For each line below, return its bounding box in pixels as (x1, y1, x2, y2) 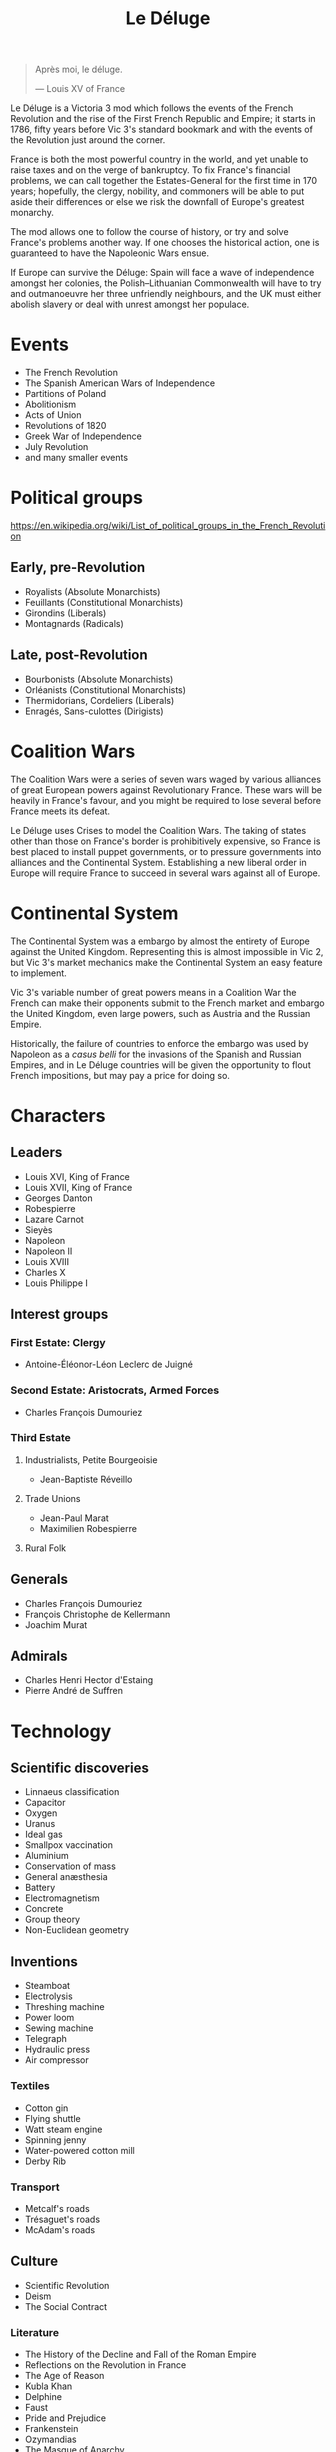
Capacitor (24, 1797, 66, 1809)
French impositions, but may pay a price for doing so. (10, 1069, 230, 1081)
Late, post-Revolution (10, 647, 148, 664)
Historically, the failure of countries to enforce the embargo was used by (10, 1037, 309, 1049)
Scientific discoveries (10, 1760, 150, 1777)
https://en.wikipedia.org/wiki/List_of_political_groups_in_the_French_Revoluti (10, 520, 326, 532)
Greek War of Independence (24, 430, 142, 442)
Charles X (24, 1266, 67, 1278)
